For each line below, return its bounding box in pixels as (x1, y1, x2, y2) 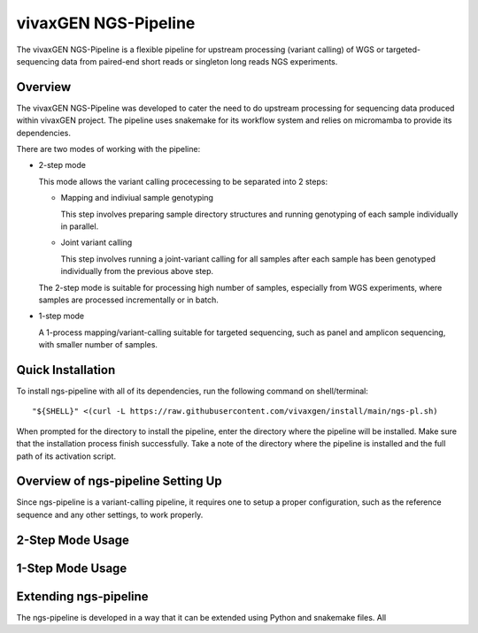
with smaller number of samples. (38, 339, 158, 350)
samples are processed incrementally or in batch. (38, 294, 219, 305)
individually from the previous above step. (60, 266, 214, 277)
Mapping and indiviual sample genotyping (60, 193, 214, 203)
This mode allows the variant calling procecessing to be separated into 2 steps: (38, 176, 328, 187)
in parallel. (60, 221, 99, 232)
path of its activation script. (16, 451, 117, 461)
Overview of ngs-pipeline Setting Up (16, 474, 222, 489)
